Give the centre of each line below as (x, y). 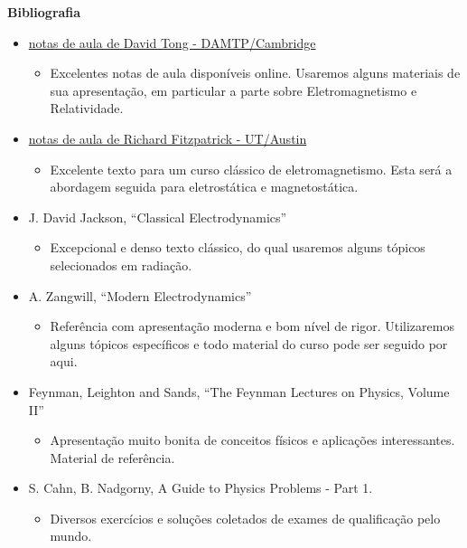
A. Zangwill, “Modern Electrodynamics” (140, 295)
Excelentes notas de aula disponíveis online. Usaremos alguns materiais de (255, 73)
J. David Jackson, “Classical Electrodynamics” (158, 217)
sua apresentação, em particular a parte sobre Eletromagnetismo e (233, 90)
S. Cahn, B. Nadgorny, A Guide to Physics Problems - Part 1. (201, 488)
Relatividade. (87, 108)
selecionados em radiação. (121, 265)
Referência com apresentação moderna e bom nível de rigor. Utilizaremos (252, 326)
